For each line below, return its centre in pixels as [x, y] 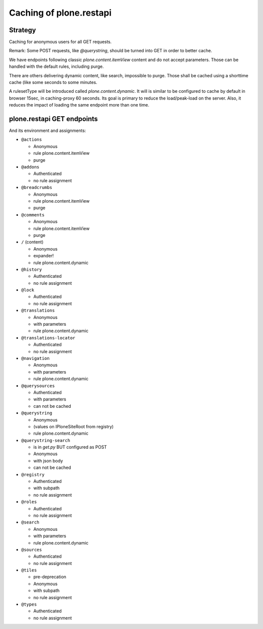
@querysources [38, 386]
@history [32, 269]
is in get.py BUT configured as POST [70, 447]
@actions [32, 140]
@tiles [29, 570]
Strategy [22, 30]
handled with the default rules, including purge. [56, 66]
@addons [30, 167]
